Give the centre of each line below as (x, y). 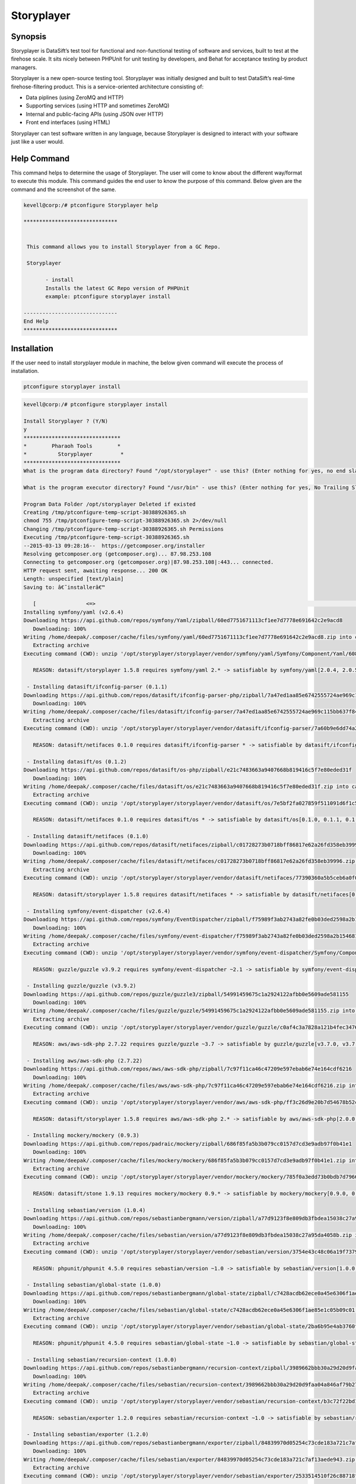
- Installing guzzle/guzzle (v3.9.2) (82, 986)
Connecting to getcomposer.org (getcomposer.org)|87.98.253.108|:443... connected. (149, 562)
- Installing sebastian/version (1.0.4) (86, 1210)
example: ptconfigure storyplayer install (108, 296)
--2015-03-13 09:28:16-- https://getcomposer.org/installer (114, 546)
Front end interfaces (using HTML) (68, 122)
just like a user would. (38, 141)
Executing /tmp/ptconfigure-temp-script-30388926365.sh (107, 538)
